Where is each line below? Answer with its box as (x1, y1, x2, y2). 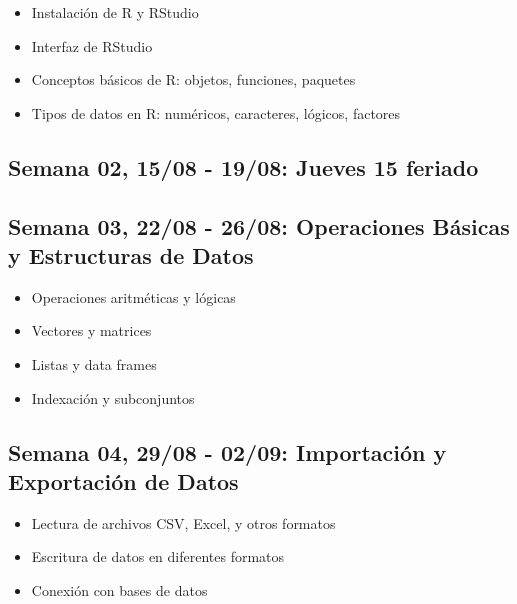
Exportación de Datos (8, 465, 239, 496)
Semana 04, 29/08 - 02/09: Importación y (8, 436, 447, 467)
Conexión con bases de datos (31, 579, 208, 600)
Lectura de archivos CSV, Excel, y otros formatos (31, 512, 336, 533)
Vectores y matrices (31, 320, 152, 341)
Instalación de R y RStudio (31, 2, 199, 22)
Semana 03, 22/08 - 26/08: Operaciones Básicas (8, 210, 510, 241)
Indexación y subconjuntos (31, 387, 195, 408)
